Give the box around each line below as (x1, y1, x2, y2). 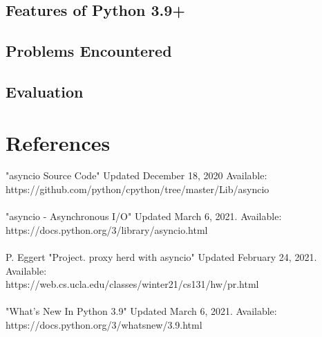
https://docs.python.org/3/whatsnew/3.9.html (6, 318, 202, 331)
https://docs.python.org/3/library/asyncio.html (6, 222, 208, 237)
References (6, 128, 111, 156)
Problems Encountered (6, 40, 172, 62)
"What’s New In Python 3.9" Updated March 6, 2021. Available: (6, 304, 277, 318)
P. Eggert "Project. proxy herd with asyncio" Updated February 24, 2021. (6, 250, 317, 264)
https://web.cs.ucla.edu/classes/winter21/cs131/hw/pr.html (6, 277, 259, 291)
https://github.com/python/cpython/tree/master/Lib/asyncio (6, 182, 269, 197)
